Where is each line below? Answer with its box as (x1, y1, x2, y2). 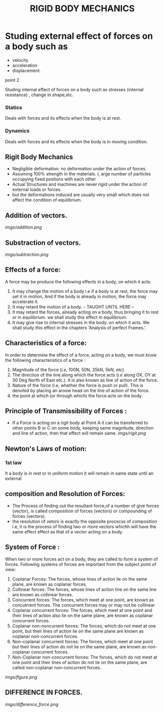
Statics (5, 104, 23, 111)
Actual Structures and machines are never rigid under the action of (12, 181, 147, 187)
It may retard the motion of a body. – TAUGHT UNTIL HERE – (12, 304, 134, 309)
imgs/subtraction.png (5, 251, 49, 257)
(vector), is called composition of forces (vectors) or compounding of (12, 508, 152, 514)
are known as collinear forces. (12, 591, 73, 597)
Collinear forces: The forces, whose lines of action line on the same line (12, 586, 157, 592)
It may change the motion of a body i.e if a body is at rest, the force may (12, 288, 158, 294)
